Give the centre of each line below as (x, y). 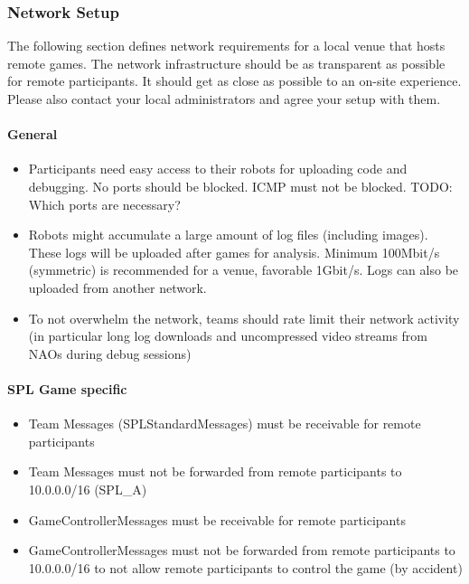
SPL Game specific (67, 388)
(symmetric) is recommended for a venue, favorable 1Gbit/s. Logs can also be (244, 270)
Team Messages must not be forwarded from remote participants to (215, 471)
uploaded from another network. (117, 287)
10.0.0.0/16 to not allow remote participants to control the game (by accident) (245, 567)
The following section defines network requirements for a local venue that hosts (226, 46)
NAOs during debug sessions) (110, 353)
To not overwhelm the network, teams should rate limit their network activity (244, 318)
